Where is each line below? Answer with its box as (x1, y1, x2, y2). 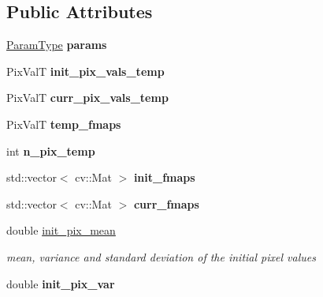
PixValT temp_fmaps (6, 115, 121, 132)
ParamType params (6, 36, 107, 53)
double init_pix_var (6, 275, 115, 291)
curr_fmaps (133, 195, 199, 212)
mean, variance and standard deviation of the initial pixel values (6, 248, 316, 265)
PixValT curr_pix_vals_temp (6, 89, 169, 106)
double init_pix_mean (6, 222, 116, 239)
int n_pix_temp (6, 142, 95, 159)
